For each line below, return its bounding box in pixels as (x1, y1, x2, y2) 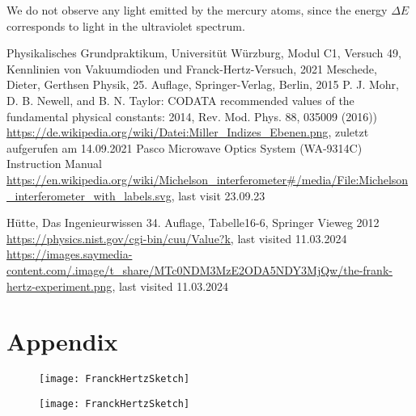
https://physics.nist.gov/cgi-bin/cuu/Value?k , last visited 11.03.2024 (6, 229, 347, 246)
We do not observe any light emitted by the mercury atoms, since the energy (6, 2, 388, 18)
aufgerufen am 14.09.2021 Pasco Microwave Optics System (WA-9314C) (6, 139, 363, 156)
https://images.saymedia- (6, 246, 133, 263)
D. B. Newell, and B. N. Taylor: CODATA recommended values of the (6, 91, 354, 108)
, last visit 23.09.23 (171, 187, 265, 204)
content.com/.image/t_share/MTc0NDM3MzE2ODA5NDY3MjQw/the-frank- (6, 261, 393, 278)
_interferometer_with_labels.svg (6, 187, 172, 204)
